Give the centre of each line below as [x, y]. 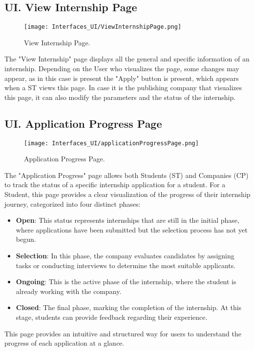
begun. [26, 239]
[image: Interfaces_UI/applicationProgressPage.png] [111, 143]
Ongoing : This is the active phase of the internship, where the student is [126, 282]
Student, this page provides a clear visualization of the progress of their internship [127, 194]
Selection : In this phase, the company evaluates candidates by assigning [125, 256]
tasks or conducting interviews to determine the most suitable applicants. [126, 265]
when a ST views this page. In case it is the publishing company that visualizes [123, 88]
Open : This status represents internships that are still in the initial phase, [127, 220]
